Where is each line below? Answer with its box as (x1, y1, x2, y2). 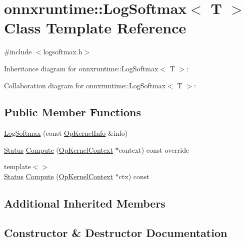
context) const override (118, 144, 189, 155)
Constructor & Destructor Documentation (4, 225, 227, 240)
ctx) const (118, 171, 149, 182)
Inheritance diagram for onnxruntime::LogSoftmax (4, 63, 158, 73)
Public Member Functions (4, 104, 141, 120)
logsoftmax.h (43, 46, 82, 57)
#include (4, 46, 32, 57)
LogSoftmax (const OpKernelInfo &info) (4, 128, 128, 138)
